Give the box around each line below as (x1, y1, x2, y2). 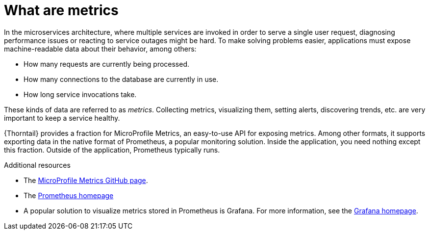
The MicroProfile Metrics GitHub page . (24, 176, 148, 184)
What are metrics (4, 2, 119, 19)
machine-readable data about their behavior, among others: (4, 44, 197, 53)
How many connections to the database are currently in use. (24, 75, 219, 83)
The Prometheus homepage (24, 191, 114, 200)
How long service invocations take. (24, 90, 137, 99)
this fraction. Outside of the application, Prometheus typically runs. (4, 145, 220, 154)
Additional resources (4, 160, 71, 169)
